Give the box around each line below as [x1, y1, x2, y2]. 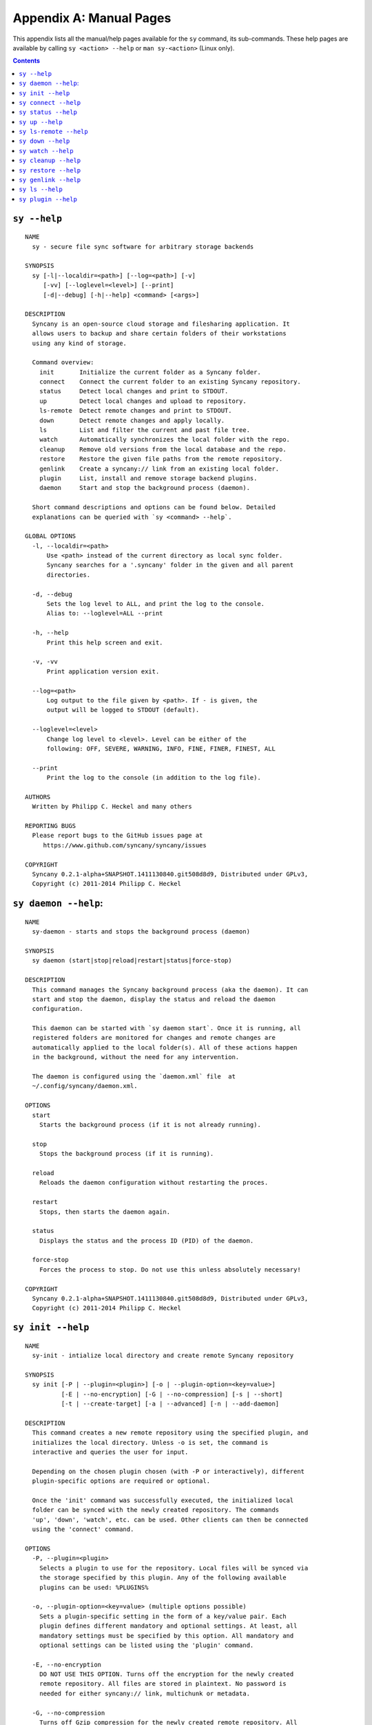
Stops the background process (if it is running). [39, 1150, 214, 1158]
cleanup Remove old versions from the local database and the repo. [39, 445, 287, 453]
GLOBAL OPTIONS [25, 532, 76, 540]
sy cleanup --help [19, 157, 81, 165]
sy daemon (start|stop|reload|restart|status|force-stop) [32, 956, 232, 965]
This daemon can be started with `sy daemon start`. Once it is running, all [32, 1025, 301, 1032]
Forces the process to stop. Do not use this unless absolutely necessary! [39, 1265, 301, 1273]
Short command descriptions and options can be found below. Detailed [32, 504, 276, 511]
